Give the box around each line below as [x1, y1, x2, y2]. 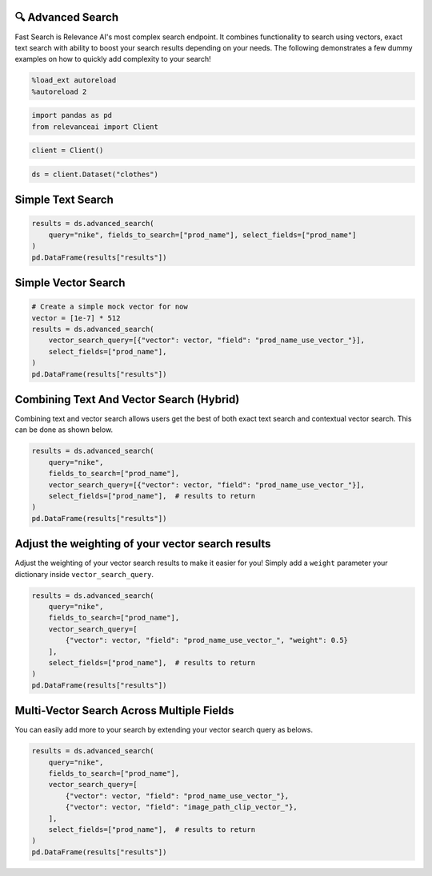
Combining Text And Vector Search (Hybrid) [14, 393, 240, 406]
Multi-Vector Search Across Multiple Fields [14, 704, 234, 717]
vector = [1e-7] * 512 [31, 313, 121, 322]
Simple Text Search [14, 193, 114, 207]
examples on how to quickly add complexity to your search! [14, 54, 211, 64]
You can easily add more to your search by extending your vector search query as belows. [14, 725, 314, 735]
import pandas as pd [31, 111, 112, 120]
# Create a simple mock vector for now [31, 302, 188, 312]
